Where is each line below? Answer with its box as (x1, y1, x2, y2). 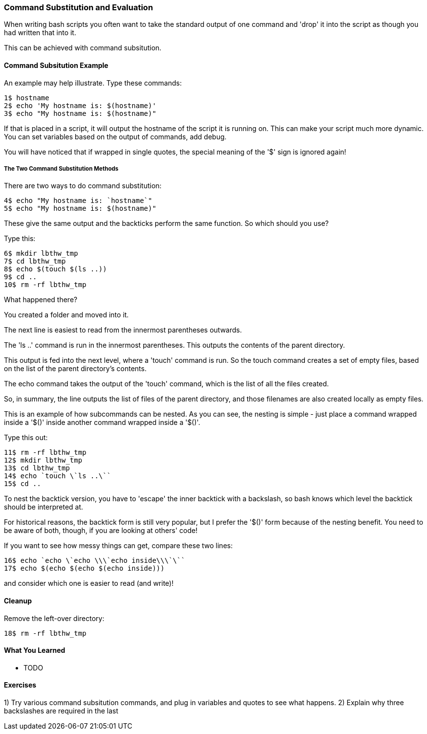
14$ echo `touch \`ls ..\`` (4, 472, 111, 480)
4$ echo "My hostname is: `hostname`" (4, 197, 152, 205)
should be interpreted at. (4, 503, 84, 512)
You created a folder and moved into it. (4, 311, 129, 319)
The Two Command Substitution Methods (4, 165, 119, 172)
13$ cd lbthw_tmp (4, 464, 70, 472)
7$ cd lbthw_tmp (4, 257, 66, 266)
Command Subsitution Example (4, 61, 108, 69)
